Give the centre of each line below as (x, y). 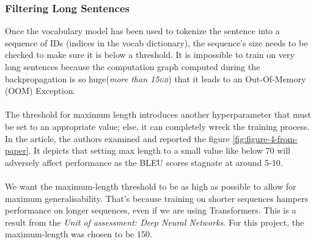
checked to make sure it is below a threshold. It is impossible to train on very (150, 55)
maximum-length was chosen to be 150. (79, 234)
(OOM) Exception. (40, 91)
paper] (17, 150)
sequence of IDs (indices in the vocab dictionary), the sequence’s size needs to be (156, 42)
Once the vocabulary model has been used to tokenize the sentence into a (142, 31)
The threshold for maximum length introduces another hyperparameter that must (158, 114)
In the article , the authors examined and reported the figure (117, 138)
